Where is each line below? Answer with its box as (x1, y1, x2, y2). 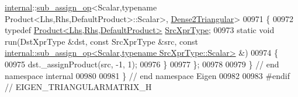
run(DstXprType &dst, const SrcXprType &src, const (5, 35, 198, 47)
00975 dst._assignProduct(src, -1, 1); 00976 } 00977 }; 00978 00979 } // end (5, 58, 279, 70)
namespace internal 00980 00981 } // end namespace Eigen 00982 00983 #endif (5, 69, 290, 81)
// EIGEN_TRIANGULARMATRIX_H (5, 81, 152, 93)
